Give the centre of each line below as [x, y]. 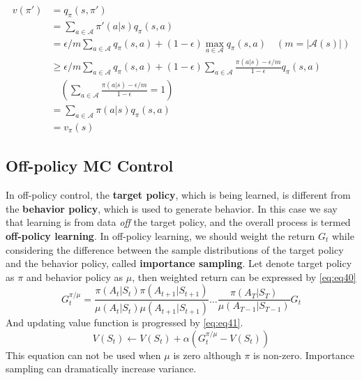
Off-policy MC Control [90, 166]
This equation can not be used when [83, 355]
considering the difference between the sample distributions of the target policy [175, 249]
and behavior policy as [75, 276]
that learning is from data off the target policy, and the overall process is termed [178, 222]
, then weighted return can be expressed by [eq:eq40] [244, 276]
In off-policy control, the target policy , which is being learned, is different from [178, 195]
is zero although [207, 355]
